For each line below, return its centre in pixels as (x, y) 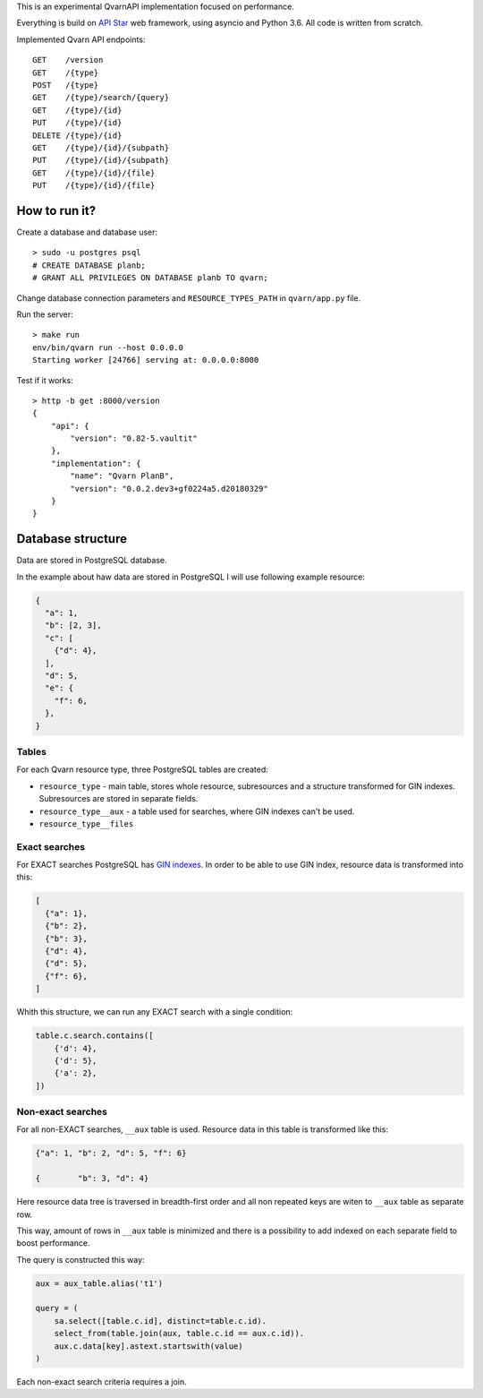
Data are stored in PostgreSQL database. (92, 561)
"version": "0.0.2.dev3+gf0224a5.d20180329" (169, 489)
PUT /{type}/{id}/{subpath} (101, 160)
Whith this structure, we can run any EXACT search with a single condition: (155, 1012)
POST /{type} (66, 85)
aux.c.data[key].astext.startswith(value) (148, 1346)
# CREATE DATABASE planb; (89, 265)
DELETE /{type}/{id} (77, 135)
